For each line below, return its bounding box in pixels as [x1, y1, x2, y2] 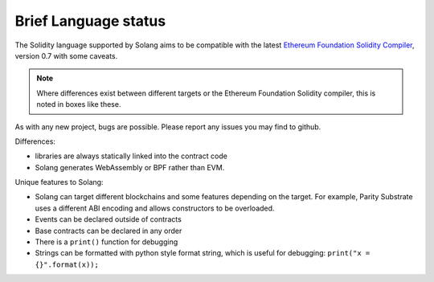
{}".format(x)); [35, 260, 100, 269]
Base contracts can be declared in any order [35, 226, 182, 235]
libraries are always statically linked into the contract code [35, 151, 228, 161]
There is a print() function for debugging [35, 237, 178, 247]
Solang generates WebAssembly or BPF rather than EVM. [35, 162, 225, 172]
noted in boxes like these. [36, 100, 121, 109]
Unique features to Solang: [14, 178, 104, 187]
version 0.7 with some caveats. [14, 51, 118, 60]
